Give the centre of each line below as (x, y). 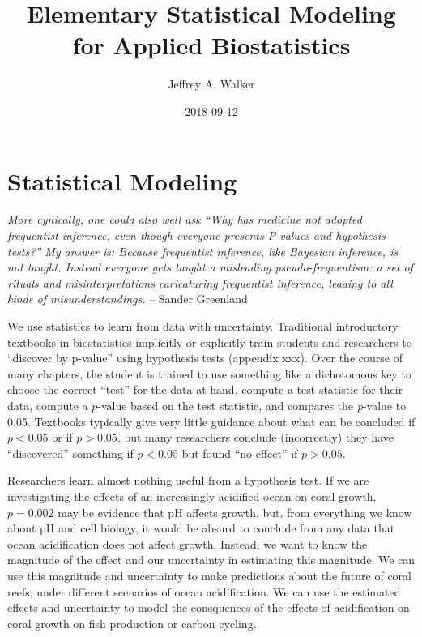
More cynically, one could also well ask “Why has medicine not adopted (185, 219)
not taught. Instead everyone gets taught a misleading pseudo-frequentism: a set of (210, 267)
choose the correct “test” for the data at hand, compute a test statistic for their (205, 389)
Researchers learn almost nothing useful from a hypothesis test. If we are (188, 480)
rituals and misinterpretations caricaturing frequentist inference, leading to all (200, 282)
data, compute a (48, 405)
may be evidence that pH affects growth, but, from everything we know (235, 512)
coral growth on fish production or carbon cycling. (132, 623)
